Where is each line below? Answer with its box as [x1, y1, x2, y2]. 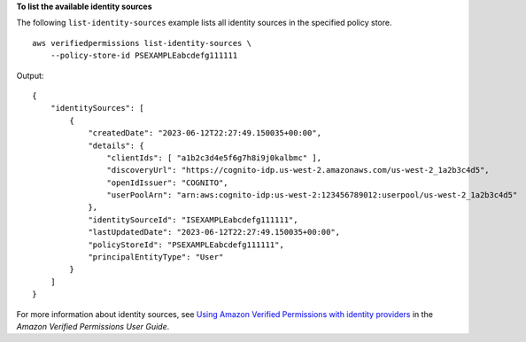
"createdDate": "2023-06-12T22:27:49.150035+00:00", [88, 128, 322, 138]
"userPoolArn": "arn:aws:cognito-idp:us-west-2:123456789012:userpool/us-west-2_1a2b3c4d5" [106, 190, 518, 200]
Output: [16, 70, 44, 81]
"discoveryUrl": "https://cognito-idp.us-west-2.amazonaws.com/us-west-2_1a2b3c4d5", [106, 165, 491, 175]
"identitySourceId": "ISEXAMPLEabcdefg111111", [88, 214, 298, 225]
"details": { [88, 140, 145, 151]
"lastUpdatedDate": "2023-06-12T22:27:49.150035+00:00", [88, 227, 341, 237]
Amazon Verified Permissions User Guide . [16, 321, 170, 331]
